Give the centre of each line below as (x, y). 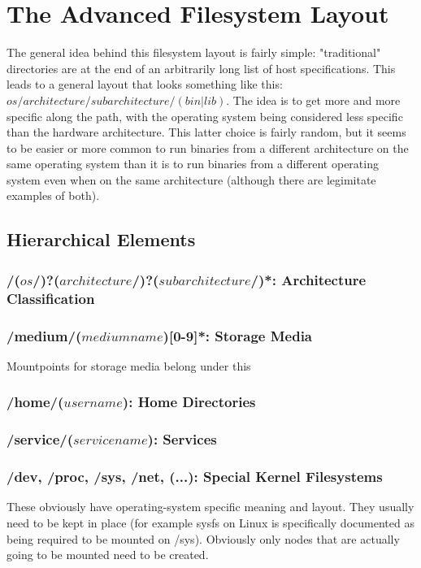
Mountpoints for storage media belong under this (129, 365)
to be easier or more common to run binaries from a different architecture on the (208, 147)
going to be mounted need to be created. (108, 555)
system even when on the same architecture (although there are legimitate (191, 179)
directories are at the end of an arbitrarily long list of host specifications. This (201, 68)
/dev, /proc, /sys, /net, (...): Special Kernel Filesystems (195, 477)
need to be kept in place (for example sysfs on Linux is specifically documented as (210, 522)
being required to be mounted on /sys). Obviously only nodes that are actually (203, 538)
